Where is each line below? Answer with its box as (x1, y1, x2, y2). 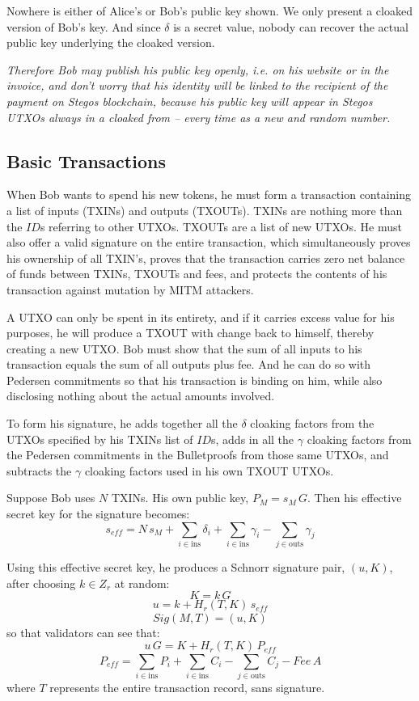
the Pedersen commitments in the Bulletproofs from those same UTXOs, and (6, 446, 389, 463)
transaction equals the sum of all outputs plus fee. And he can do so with (6, 356, 371, 373)
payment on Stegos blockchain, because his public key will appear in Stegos (6, 92, 373, 109)
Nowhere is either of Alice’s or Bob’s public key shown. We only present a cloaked (6, 2, 413, 19)
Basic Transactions (6, 148, 166, 173)
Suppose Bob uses (6, 489, 95, 506)
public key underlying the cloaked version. (6, 34, 215, 51)
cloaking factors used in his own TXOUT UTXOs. (84, 462, 334, 479)
